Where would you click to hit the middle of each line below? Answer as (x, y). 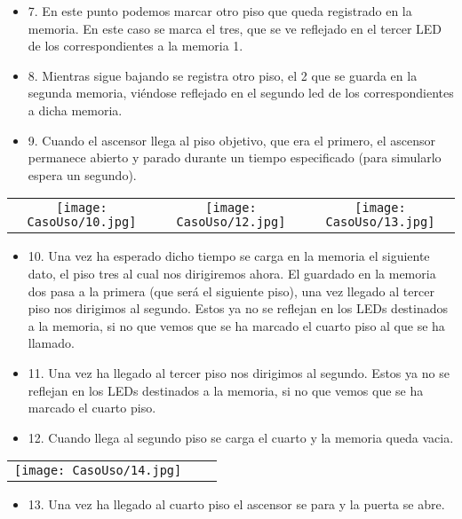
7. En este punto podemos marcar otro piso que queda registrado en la (220, 11)
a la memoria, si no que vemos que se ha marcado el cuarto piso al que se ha (236, 325)
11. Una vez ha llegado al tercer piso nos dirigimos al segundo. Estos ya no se (239, 372)
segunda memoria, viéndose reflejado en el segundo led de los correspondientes (241, 93)
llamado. (51, 343)
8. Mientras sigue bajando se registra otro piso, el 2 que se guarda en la (223, 75)
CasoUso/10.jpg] (82, 222)
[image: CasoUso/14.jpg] (98, 471)
